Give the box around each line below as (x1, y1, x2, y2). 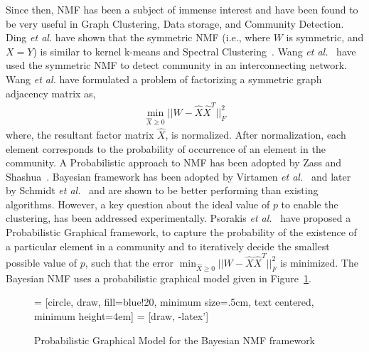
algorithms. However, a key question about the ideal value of (6, 196, 270, 211)
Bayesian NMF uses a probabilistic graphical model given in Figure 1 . (6, 270, 311, 285)
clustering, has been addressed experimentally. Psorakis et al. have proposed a (6, 210, 351, 225)
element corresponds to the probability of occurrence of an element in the (6, 141, 326, 156)
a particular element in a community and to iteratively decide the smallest (6, 238, 330, 253)
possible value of (6, 255, 77, 270)
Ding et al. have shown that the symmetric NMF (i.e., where (6, 30, 271, 45)
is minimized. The (280, 255, 358, 270)
